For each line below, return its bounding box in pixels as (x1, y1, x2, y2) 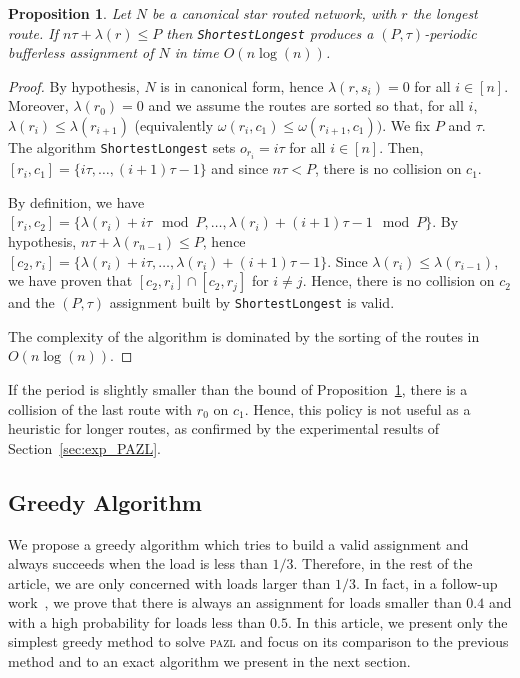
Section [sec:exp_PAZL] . (8, 437, 161, 458)
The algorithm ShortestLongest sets (8, 137, 236, 158)
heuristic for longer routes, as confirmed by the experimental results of (8, 418, 440, 439)
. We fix (382, 115, 431, 136)
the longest (412, 3, 478, 23)
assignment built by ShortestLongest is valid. (109, 292, 395, 313)
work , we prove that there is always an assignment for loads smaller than (8, 592, 462, 613)
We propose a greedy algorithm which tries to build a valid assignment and (8, 533, 469, 554)
